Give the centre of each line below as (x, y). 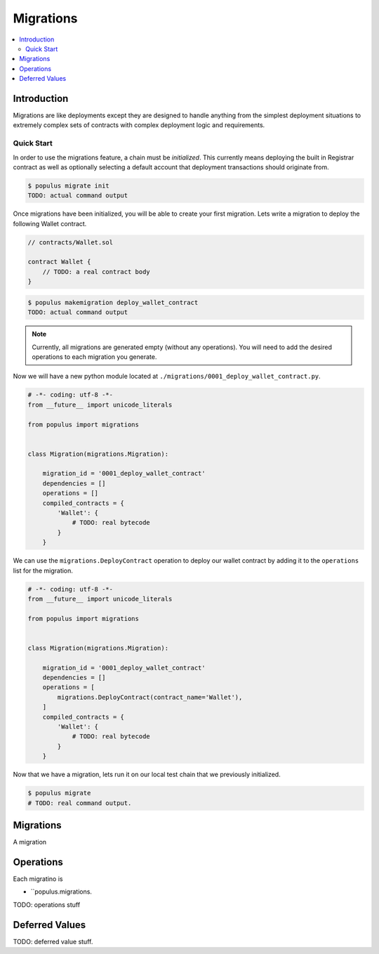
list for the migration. (43, 570)
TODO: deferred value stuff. (53, 941)
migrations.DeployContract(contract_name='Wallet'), (150, 697)
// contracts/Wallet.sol (71, 242)
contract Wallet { (59, 262)
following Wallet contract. (50, 223)
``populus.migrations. (61, 891)
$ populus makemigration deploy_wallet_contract (113, 302)
